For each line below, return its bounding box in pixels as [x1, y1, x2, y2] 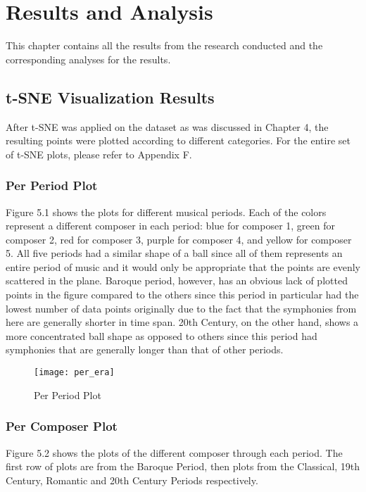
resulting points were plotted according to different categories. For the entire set [6, 133, 351, 148]
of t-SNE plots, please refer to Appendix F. [6, 146, 192, 161]
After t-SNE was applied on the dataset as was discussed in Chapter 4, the [6, 119, 329, 134]
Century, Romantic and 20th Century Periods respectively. [6, 472, 258, 487]
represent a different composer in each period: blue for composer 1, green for [6, 218, 336, 233]
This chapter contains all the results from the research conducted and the [6, 38, 323, 53]
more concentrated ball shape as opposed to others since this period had [6, 328, 317, 343]
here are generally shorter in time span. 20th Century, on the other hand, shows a [6, 315, 359, 329]
